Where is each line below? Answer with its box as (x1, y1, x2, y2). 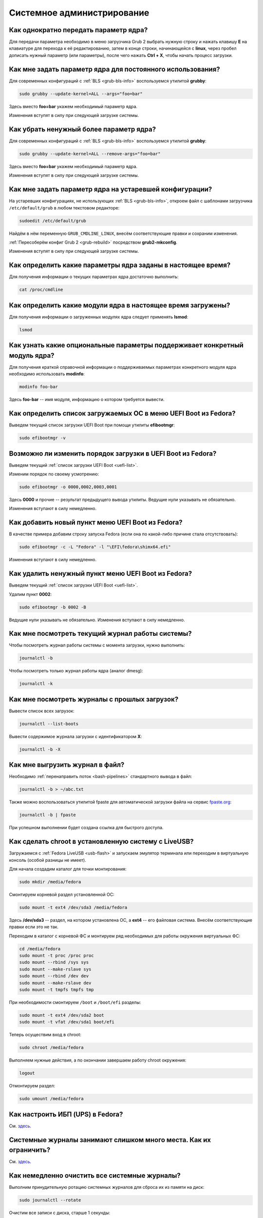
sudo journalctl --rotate (19, 1198, 81, 1203)
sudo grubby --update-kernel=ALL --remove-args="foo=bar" (19, 151, 161, 156)
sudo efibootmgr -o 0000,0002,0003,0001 (19, 484, 117, 490)
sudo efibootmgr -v (19, 435, 66, 441)
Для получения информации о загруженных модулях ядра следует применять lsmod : (9, 314, 188, 320)
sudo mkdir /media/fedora (19, 879, 81, 884)
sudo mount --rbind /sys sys (19, 960, 89, 965)
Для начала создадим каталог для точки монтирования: (9, 866, 127, 872)
